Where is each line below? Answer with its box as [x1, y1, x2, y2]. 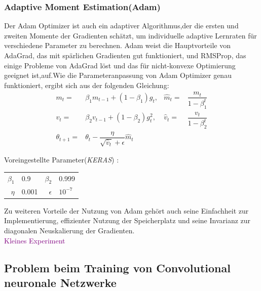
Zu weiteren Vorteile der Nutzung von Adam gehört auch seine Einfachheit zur [4, 205, 249, 216]
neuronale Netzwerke [4, 274, 117, 290]
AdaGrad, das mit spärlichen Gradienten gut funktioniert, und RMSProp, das [4, 50, 246, 60]
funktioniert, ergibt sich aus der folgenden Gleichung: [4, 79, 169, 90]
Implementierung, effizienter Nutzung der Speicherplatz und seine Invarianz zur [4, 215, 251, 226]
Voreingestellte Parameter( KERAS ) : [4, 154, 119, 165]
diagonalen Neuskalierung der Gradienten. [4, 225, 135, 235]
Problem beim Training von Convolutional [4, 260, 231, 275]
